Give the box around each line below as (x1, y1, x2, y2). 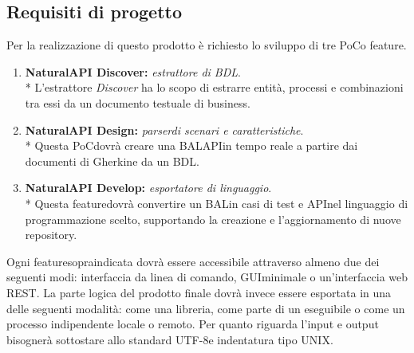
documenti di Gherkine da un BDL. (25, 152, 199, 169)
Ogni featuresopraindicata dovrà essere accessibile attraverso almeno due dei (6, 253, 380, 269)
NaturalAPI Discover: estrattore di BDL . (25, 63, 241, 80)
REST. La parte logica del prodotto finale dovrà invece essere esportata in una (6, 284, 392, 300)
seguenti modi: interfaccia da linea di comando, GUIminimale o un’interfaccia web (6, 269, 408, 285)
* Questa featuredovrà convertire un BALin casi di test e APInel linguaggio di (25, 194, 408, 211)
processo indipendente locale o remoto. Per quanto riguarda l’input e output (6, 316, 379, 332)
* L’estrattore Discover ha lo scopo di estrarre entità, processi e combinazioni (25, 79, 404, 96)
